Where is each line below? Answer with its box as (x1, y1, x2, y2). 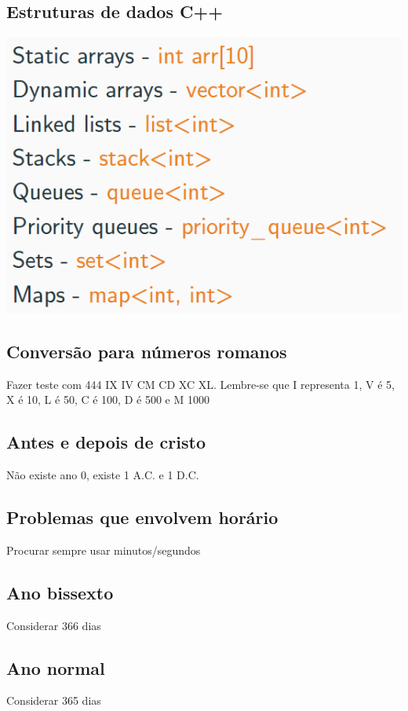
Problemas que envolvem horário (6, 504, 279, 529)
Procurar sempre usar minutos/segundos (6, 541, 201, 558)
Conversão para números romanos (6, 339, 287, 363)
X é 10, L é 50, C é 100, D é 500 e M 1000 (6, 391, 209, 408)
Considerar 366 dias (6, 617, 101, 633)
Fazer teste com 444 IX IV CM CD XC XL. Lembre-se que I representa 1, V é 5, (6, 376, 395, 392)
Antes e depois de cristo (6, 430, 206, 454)
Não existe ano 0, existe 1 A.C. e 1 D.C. (6, 466, 199, 482)
